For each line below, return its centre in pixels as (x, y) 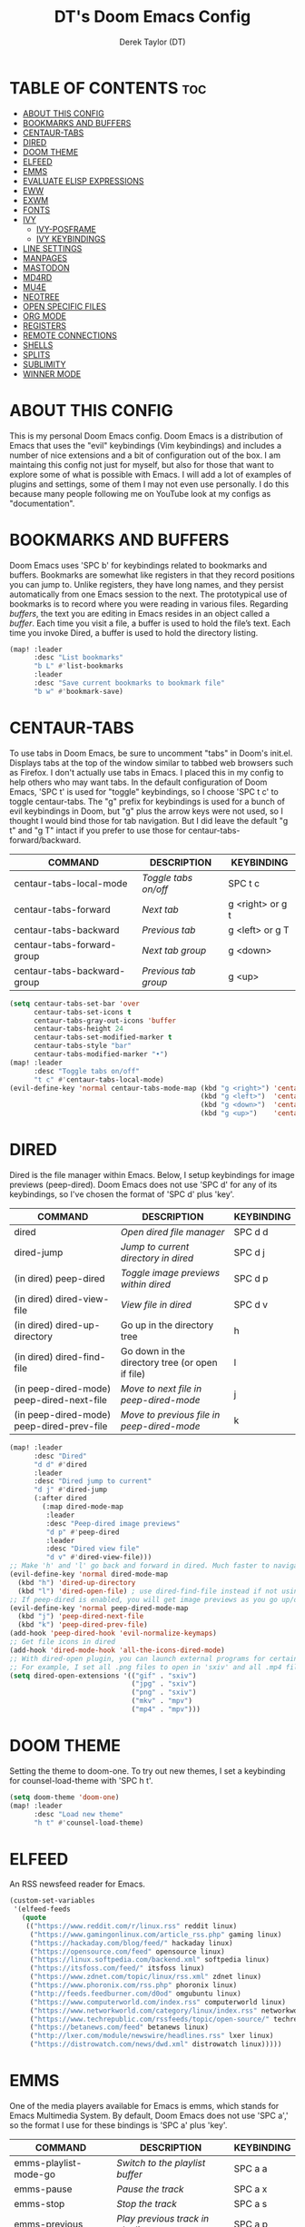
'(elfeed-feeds (42, 1909)
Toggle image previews (170, 1272)
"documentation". (42, 503)
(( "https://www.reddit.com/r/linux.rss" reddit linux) (132, 1926)
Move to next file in (161, 1389)
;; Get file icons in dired (63, 1642)
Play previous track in (163, 2218)
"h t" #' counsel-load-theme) (89, 1823)
